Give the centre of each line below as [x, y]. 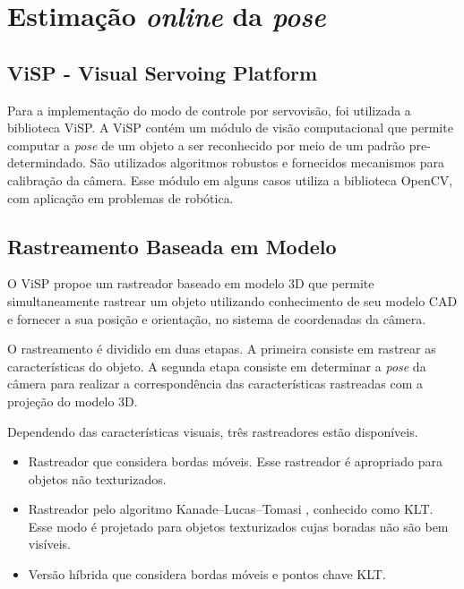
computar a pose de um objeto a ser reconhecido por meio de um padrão [206, 145]
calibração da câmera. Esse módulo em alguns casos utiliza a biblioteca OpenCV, [230, 179]
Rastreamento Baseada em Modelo [172, 246]
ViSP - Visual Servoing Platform [163, 72]
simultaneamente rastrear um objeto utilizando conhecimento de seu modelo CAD [232, 300]
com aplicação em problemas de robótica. [120, 197]
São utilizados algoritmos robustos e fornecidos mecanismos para [267, 162]
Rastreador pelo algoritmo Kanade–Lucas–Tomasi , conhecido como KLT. [231, 509]
